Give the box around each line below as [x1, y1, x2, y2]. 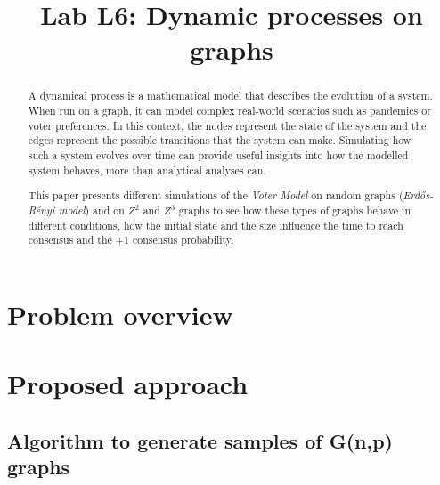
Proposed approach [7, 366, 249, 402]
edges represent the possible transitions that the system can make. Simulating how [28, 133, 411, 148]
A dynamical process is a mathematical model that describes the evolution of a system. [28, 88, 433, 103]
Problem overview [7, 295, 233, 332]
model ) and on [58, 202, 125, 217]
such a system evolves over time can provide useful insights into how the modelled [28, 147, 409, 162]
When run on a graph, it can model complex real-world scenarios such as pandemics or [28, 103, 431, 118]
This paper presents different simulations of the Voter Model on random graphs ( [28, 188, 403, 203]
